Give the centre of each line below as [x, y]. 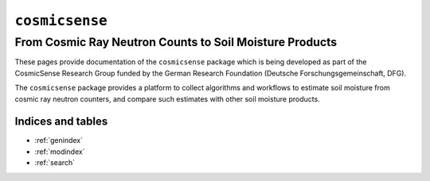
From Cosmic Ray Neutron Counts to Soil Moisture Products [176, 42]
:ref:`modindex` [60, 152]
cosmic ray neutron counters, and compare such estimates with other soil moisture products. [167, 98]
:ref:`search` [55, 163]
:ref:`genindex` [59, 141]
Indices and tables [61, 122]
